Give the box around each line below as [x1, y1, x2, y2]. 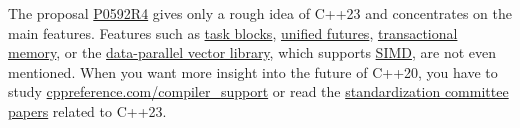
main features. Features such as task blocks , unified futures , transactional [8, 22, 458, 43]
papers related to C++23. [8, 100, 167, 121]
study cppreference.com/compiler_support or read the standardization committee [8, 81, 509, 102]
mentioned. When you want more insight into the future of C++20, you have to [8, 61, 498, 82]
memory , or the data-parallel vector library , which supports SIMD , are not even [8, 42, 496, 63]
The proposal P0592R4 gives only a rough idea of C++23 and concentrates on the [8, 3, 512, 23]
